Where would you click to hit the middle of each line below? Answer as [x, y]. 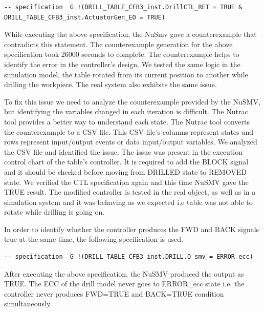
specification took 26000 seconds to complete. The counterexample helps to [122, 54]
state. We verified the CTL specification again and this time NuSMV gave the [126, 182]
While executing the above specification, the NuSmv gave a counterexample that [130, 34]
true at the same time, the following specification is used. [94, 239]
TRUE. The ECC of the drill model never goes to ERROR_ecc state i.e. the [124, 284]
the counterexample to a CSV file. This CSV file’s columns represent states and [129, 131]
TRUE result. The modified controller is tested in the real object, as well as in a [130, 192]
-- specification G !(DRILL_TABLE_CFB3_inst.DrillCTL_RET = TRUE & [123, 7]
